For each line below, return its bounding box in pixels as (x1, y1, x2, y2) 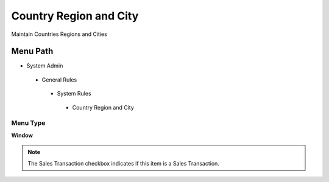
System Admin (26, 62, 63, 69)
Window (11, 131, 34, 139)
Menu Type (11, 119, 46, 127)
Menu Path (11, 46, 54, 57)
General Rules (41, 76, 77, 83)
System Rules (57, 90, 91, 97)
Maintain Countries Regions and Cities (11, 30, 108, 38)
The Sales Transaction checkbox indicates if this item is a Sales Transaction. (27, 159, 219, 167)
